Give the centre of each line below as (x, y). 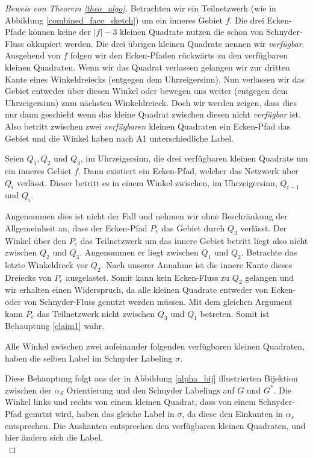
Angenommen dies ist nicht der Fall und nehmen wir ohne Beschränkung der (146, 216)
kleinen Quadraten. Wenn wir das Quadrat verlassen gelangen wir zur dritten (147, 67)
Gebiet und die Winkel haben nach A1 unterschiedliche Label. (119, 138)
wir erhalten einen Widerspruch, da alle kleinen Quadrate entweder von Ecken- (150, 290)
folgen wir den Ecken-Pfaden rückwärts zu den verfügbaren (179, 55)
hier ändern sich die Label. (54, 437)
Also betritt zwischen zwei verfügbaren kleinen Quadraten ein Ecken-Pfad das (148, 126)
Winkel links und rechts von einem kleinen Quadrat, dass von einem (130, 402)
